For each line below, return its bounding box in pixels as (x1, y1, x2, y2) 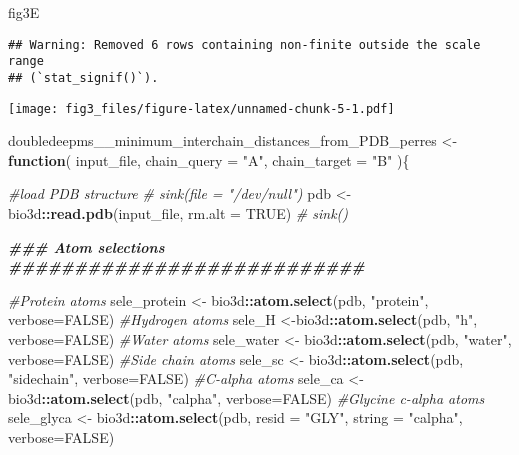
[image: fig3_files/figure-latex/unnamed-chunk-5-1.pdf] (8, 101, 395, 116)
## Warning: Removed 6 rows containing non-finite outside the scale (8, 37, 481, 52)
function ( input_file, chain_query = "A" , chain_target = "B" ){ (8, 149, 410, 170)
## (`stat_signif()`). (8, 70, 159, 85)
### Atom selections (8, 236, 165, 257)
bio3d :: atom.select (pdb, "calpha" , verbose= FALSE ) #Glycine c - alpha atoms (8, 387, 485, 408)
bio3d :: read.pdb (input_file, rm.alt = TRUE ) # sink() (8, 203, 349, 223)
